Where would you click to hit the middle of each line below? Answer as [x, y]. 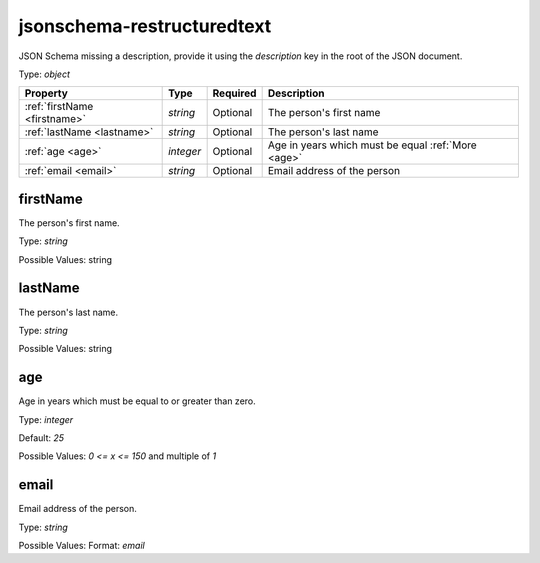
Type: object [44, 74]
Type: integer [46, 419]
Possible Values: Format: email [81, 546]
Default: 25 [41, 438]
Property [46, 93]
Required [234, 93]
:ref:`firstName [59, 107]
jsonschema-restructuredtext [145, 26]
